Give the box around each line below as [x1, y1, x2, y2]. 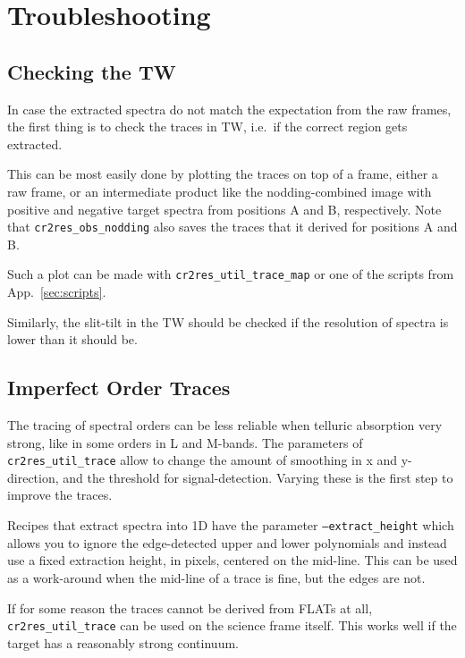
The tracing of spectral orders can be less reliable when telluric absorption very [7, 416, 443, 434]
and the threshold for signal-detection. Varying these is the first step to [63, 468, 453, 486]
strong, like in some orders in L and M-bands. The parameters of [7, 433, 363, 451]
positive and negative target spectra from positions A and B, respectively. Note [7, 199, 442, 218]
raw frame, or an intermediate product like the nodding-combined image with [7, 181, 432, 200]
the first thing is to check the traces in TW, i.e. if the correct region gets [7, 117, 408, 136]
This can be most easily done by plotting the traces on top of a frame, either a [7, 164, 438, 183]
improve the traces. [7, 485, 113, 504]
